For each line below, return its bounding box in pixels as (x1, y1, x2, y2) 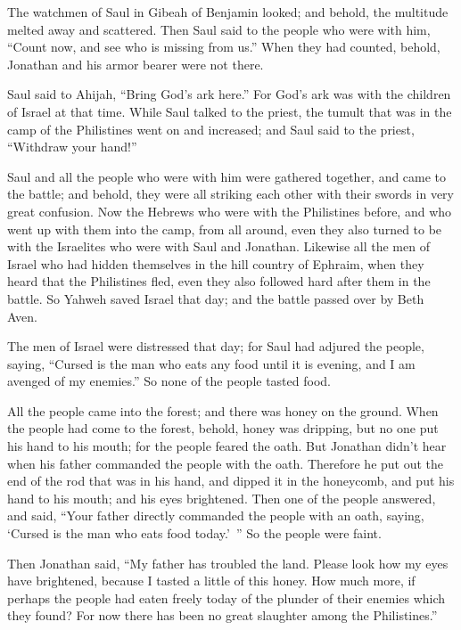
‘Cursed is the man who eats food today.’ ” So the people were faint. (7, 524, 382, 543)
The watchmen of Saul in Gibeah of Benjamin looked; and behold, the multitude (7, 3, 449, 20)
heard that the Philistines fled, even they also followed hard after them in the (7, 272, 431, 290)
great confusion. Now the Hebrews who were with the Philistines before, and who (7, 201, 452, 220)
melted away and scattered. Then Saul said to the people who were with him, (7, 20, 431, 38)
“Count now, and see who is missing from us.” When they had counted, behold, (7, 37, 440, 56)
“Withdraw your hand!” (7, 137, 137, 156)
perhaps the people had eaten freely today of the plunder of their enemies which (7, 588, 446, 607)
